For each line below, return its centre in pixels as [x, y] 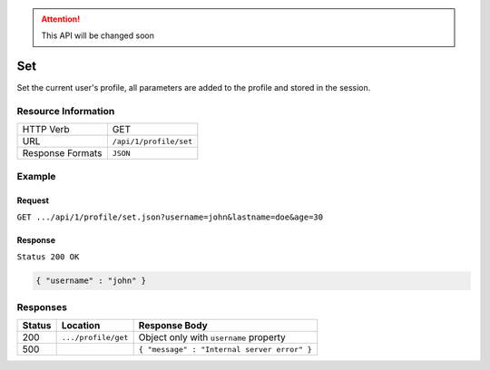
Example [36, 176]
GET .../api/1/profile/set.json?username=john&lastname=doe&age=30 [170, 217]
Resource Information [66, 112]
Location [81, 326]
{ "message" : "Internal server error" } [225, 349]
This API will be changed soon [98, 35]
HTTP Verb [46, 130]
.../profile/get [95, 337]
